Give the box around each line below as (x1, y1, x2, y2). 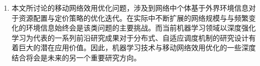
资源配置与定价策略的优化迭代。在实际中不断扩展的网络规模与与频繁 (18, 12, 249, 23)
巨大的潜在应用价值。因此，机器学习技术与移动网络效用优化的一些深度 (18, 42, 256, 53)
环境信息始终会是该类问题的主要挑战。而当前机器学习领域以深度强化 (26, 22, 256, 33)
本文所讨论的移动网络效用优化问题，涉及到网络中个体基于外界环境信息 (11, 3, 249, 13)
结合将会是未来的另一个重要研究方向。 (11, 52, 141, 62)
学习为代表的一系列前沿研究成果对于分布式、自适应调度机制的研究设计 (11, 32, 249, 43)
